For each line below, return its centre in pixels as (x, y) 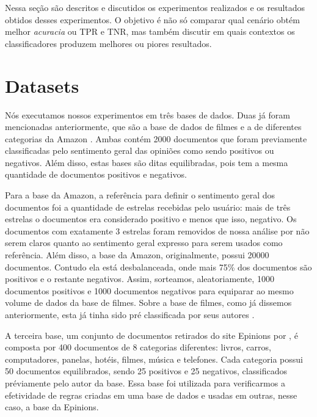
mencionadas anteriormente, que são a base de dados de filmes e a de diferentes (153, 127)
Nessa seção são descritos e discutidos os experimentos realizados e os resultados (155, 7)
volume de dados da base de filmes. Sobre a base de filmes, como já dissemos (148, 303)
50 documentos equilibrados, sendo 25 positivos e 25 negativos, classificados (146, 371)
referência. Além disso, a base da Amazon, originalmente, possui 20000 (137, 255)
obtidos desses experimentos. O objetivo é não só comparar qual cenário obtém (152, 19)
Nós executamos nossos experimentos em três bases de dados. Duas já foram (148, 114)
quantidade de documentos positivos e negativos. (96, 174)
